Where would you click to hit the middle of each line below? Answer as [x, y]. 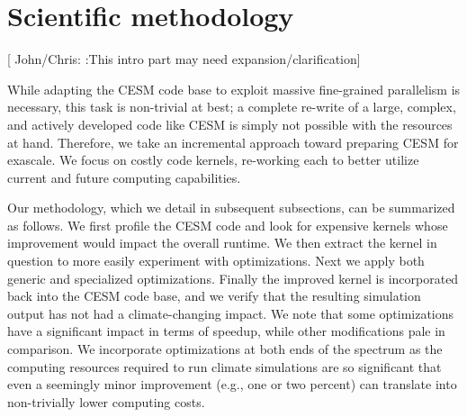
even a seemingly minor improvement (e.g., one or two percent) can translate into [232, 384]
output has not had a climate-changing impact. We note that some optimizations [231, 313]
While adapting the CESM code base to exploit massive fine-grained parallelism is [234, 89]
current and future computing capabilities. [124, 177]
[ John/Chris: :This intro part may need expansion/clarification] [184, 59]
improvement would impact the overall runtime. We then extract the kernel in [222, 243]
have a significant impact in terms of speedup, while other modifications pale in [226, 331]
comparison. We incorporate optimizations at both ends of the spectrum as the [225, 349]
